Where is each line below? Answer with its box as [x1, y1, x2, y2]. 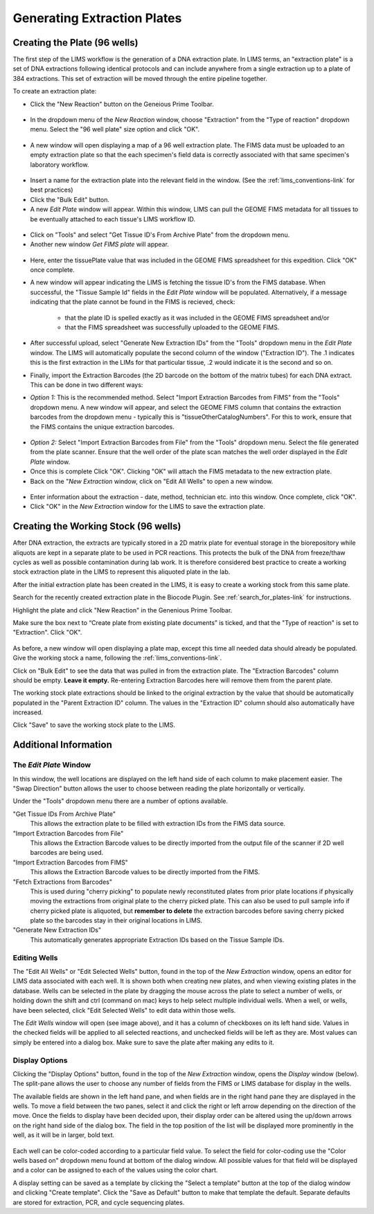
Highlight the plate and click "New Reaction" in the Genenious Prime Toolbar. [12, 606, 233, 614]
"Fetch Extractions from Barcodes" [12, 878, 112, 886]
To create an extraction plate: [12, 87, 97, 96]
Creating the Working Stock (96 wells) [12, 520, 181, 532]
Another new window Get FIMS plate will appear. [30, 240, 170, 248]
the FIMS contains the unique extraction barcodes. [30, 422, 175, 431]
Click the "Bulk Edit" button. [30, 195, 110, 203]
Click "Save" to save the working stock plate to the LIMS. [12, 721, 176, 730]
